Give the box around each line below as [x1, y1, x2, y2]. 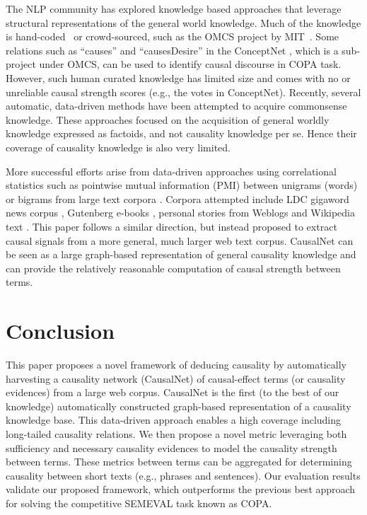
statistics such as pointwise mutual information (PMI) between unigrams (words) [6, 178, 358, 192]
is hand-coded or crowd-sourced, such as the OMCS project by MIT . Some [6, 29, 339, 44]
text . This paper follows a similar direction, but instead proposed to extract [6, 219, 337, 233]
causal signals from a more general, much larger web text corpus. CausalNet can [6, 233, 354, 248]
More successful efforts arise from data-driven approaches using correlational [6, 163, 337, 178]
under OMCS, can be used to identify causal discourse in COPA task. [39, 57, 342, 71]
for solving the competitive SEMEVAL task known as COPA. [6, 495, 272, 510]
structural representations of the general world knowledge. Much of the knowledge [6, 15, 361, 30]
